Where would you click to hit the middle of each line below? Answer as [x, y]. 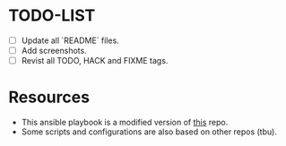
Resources [49, 97]
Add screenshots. [54, 51]
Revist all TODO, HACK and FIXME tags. [95, 61]
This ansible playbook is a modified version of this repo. [125, 123]
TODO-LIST [52, 16]
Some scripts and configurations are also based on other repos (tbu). [149, 132]
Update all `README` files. [70, 40]
